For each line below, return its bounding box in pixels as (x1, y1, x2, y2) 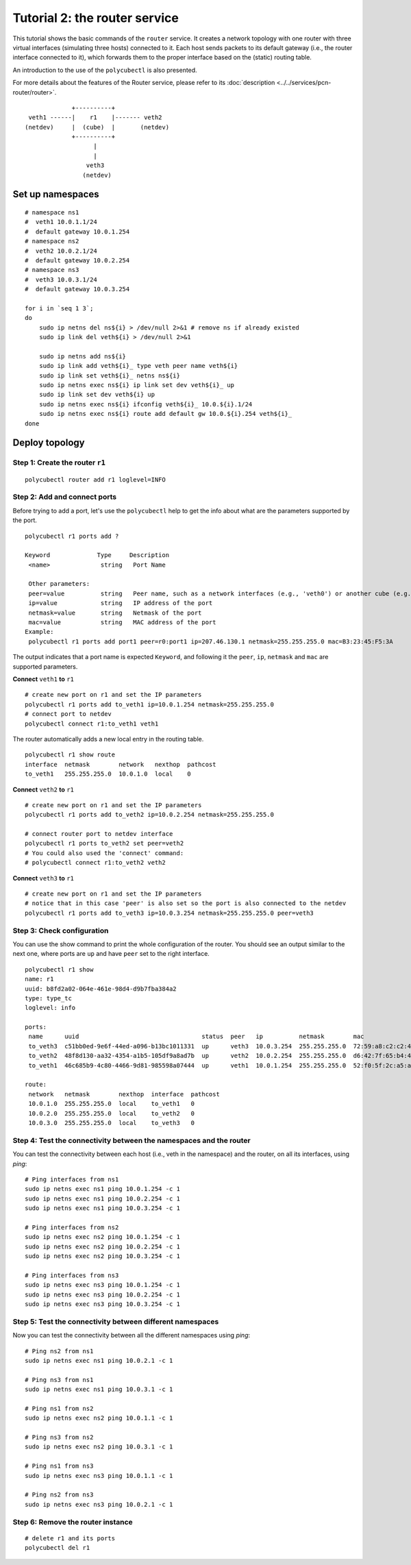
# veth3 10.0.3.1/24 (25, 275, 97, 284)
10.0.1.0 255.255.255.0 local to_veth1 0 (28, 1100, 195, 1108)
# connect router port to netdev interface (25, 830, 173, 838)
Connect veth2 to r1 (12, 785, 75, 793)
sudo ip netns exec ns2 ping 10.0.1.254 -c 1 (25, 1233, 181, 1241)
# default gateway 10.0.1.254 (25, 227, 130, 236)
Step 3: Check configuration (12, 926, 109, 935)
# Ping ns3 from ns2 (25, 1433, 94, 1442)
